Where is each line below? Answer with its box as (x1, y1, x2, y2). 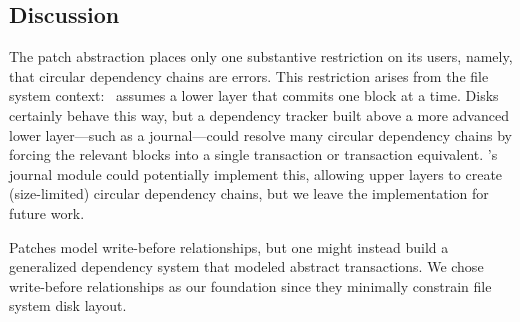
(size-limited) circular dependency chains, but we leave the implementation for (9, 183, 489, 204)
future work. (9, 202, 85, 223)
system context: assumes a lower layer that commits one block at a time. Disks (9, 85, 499, 106)
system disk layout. (9, 295, 127, 316)
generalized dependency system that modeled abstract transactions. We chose (9, 256, 484, 277)
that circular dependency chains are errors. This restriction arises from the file (9, 65, 489, 86)
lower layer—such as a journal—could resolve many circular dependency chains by (9, 124, 512, 145)
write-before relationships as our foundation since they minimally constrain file (9, 275, 492, 296)
